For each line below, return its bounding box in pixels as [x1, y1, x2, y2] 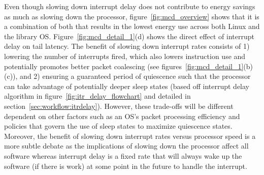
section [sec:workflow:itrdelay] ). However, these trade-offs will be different [4, 100, 234, 111]
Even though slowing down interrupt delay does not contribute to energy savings [4, 1, 255, 11]
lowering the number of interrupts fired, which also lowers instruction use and [4, 50, 246, 61]
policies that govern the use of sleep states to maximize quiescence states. [4, 121, 233, 131]
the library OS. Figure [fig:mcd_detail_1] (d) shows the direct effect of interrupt [4, 31, 254, 41]
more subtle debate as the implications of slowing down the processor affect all [4, 140, 249, 151]
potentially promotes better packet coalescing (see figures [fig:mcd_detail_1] [4, 61, 244, 71]
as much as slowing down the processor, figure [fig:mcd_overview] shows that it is [4, 11, 259, 21]
